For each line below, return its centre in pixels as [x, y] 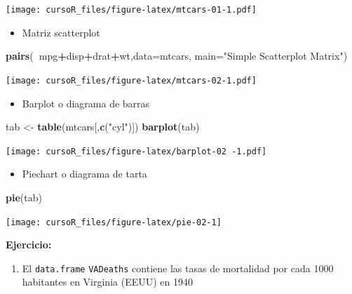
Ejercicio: [29, 245]
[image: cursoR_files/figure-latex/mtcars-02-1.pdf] [131, 80]
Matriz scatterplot [61, 32]
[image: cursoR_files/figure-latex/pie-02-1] [114, 222]
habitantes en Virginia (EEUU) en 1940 [107, 282]
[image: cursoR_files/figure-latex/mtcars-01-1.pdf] [131, 10]
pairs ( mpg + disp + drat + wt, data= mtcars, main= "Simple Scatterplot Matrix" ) [177, 56]
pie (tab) [24, 197]
